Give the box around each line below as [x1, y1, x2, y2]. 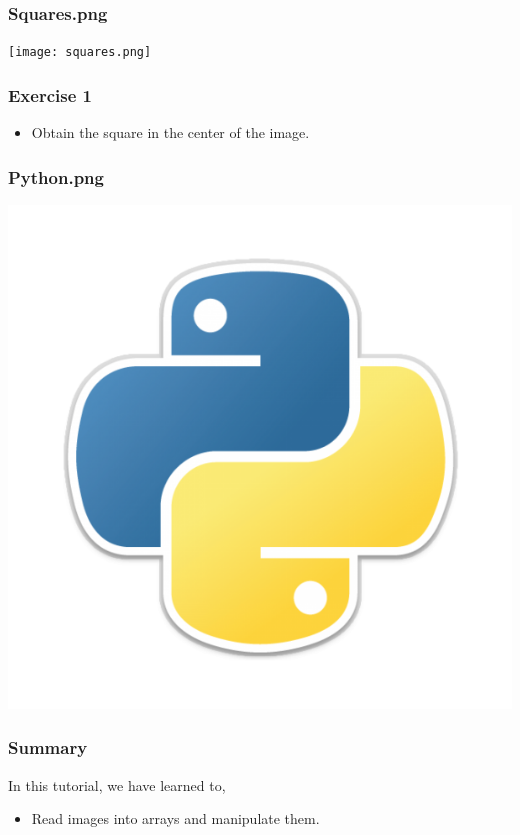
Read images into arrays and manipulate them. [31, 808, 320, 829]
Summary [8, 735, 88, 760]
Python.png [8, 164, 104, 189]
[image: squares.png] [8, 45, 152, 60]
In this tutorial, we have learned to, [8, 774, 226, 795]
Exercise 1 [8, 82, 92, 107]
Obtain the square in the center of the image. [31, 122, 310, 143]
